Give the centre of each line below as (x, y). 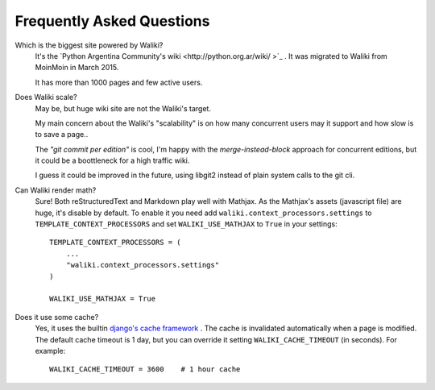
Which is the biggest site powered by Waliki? (89, 45)
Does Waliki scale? (46, 97)
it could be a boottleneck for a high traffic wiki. (112, 160)
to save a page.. (62, 135)
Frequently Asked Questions (112, 21)
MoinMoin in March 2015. (77, 68)
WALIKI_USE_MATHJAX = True (103, 299)
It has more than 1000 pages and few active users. (119, 82)
